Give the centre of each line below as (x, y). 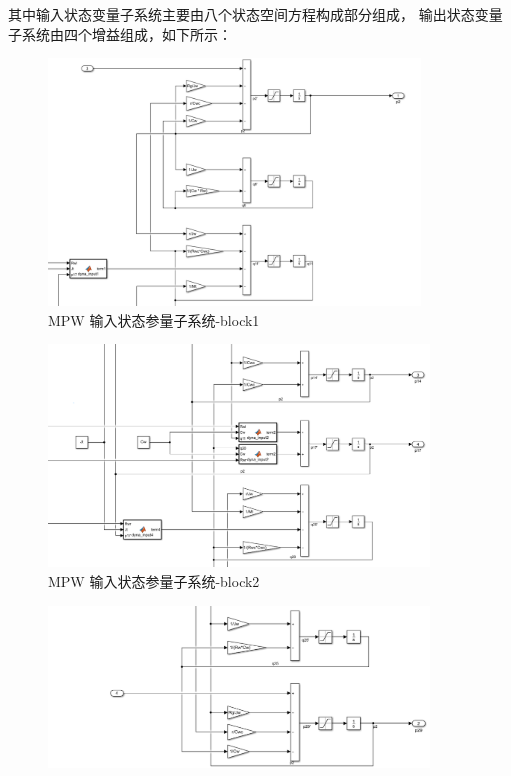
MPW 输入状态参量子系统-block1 (154, 319)
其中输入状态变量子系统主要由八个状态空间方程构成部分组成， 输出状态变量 (255, 14)
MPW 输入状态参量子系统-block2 (154, 580)
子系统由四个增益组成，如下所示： (120, 33)
